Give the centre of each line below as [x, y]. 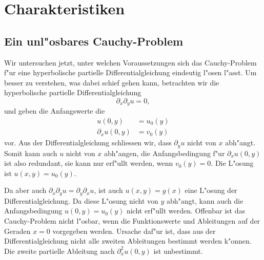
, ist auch [108, 190]
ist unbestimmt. [178, 251]
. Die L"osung [232, 163]
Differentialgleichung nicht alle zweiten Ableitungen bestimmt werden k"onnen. [128, 241]
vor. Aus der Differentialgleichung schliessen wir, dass [88, 143]
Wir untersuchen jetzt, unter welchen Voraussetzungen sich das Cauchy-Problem [130, 62]
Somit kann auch [31, 153]
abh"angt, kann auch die [205, 200]
